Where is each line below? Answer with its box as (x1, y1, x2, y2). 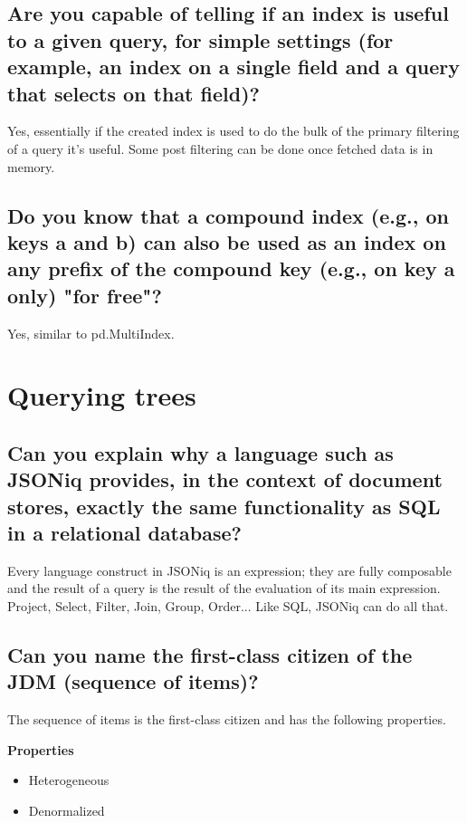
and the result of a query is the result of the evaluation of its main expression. (7, 579, 441, 598)
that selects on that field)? (7, 79, 260, 107)
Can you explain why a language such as (7, 438, 394, 466)
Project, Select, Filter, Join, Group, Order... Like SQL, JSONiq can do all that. (7, 597, 449, 616)
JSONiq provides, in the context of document (7, 465, 443, 493)
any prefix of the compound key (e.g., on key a (7, 254, 455, 282)
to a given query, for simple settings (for (7, 25, 394, 53)
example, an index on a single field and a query (7, 53, 461, 81)
